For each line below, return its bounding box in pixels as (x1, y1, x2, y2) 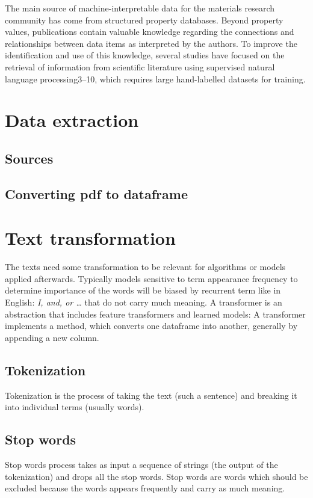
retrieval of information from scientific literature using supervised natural (5, 60, 275, 73)
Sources (5, 149, 54, 167)
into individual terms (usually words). (5, 401, 144, 413)
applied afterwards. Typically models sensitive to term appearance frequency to (5, 272, 298, 284)
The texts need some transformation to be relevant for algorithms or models (5, 260, 286, 273)
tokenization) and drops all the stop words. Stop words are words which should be (5, 470, 308, 482)
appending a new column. (5, 331, 99, 343)
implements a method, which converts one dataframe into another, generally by (5, 319, 298, 332)
